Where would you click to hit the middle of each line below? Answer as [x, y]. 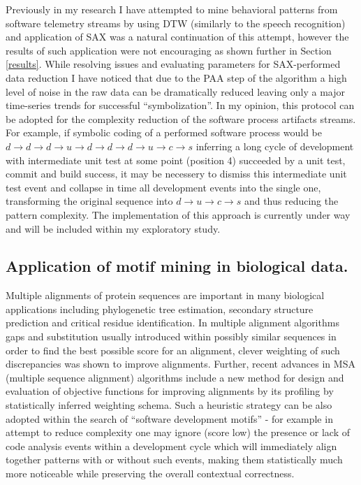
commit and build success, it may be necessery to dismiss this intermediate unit [176, 174]
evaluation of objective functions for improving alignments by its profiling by [170, 391]
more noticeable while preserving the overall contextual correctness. [150, 473]
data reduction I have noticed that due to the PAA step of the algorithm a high [176, 77]
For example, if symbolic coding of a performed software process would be [164, 132]
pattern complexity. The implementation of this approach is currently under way [178, 214]
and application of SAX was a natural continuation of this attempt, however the [177, 37]
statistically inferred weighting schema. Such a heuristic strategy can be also [169, 405]
